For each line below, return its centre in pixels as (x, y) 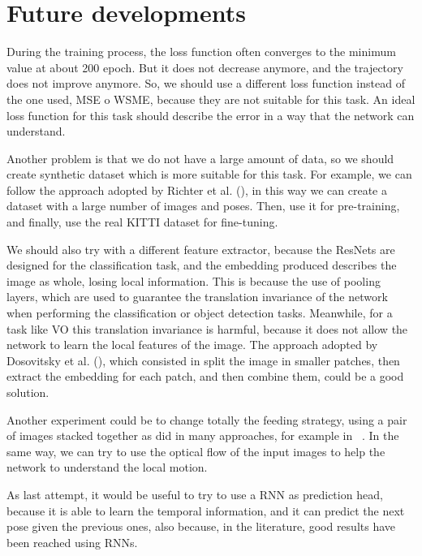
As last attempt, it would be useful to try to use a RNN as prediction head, (195, 494)
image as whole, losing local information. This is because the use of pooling (194, 280)
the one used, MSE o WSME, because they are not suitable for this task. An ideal (211, 99)
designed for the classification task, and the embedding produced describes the (202, 265)
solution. (28, 392)
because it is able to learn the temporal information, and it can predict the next (206, 510)
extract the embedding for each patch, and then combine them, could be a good (205, 376)
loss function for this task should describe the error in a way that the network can (211, 115)
